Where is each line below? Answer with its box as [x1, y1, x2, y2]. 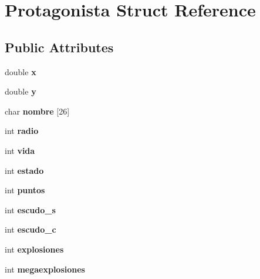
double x [5, 65, 36, 78]
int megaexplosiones [5, 263, 85, 275]
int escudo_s [5, 203, 56, 216]
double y [5, 85, 36, 98]
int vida [5, 144, 35, 156]
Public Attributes [5, 38, 114, 56]
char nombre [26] [5, 105, 70, 117]
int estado [5, 164, 44, 176]
